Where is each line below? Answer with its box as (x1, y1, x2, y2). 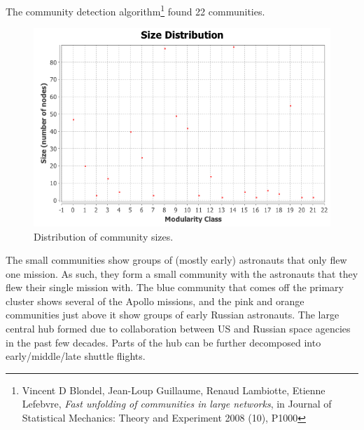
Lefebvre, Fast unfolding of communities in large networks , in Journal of (22, 396, 332, 411)
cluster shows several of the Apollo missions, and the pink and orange (6, 293, 304, 308)
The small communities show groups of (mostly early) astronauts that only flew (6, 253, 347, 267)
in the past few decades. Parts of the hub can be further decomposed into (6, 335, 321, 349)
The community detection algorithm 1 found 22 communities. (6, 2, 265, 18)
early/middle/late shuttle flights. (6, 349, 146, 363)
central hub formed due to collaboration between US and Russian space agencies (6, 321, 351, 336)
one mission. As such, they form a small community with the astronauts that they (6, 266, 358, 281)
